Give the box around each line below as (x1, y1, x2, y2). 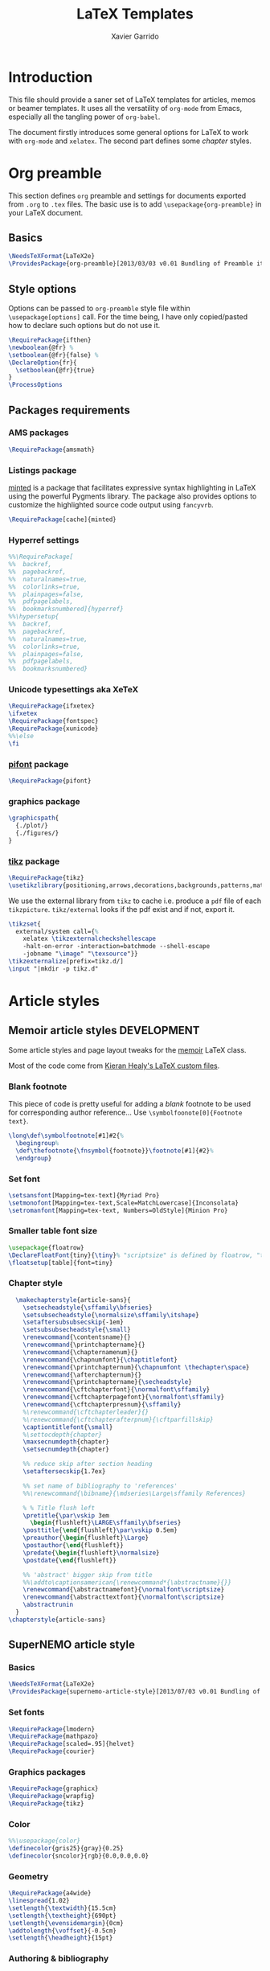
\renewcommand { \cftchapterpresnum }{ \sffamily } (22, 1401, 182, 1409)
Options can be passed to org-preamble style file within (8, 303, 190, 313)
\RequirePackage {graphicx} (8, 1784, 99, 1793)
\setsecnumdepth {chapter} (22, 1445, 110, 1454)
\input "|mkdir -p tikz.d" (8, 964, 99, 973)
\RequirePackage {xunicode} (8, 725, 99, 733)
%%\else (8, 732, 35, 740)
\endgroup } (15, 1154, 52, 1162)
